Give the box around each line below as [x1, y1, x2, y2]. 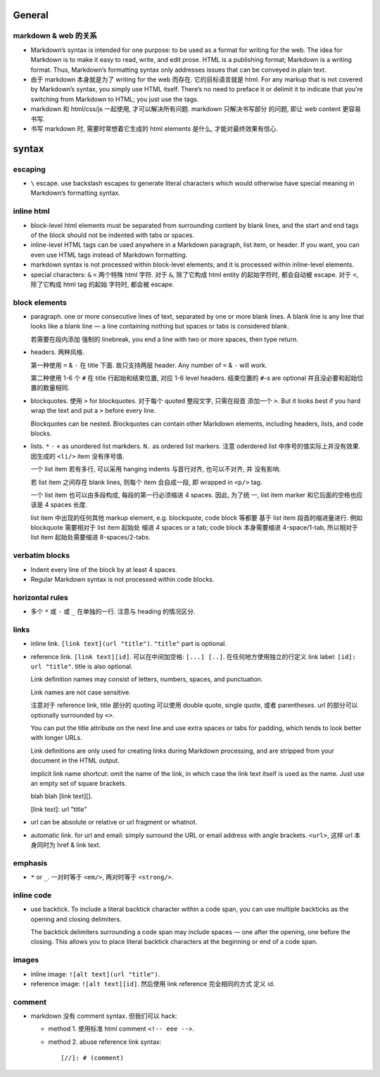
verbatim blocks [13, 551, 70, 561]
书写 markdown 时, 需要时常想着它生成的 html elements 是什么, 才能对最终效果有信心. [30, 124, 278, 133]
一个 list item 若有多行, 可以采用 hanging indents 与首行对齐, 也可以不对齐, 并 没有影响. [30, 465, 281, 473]
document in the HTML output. [30, 756, 120, 765]
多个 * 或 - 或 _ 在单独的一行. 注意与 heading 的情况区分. [30, 607, 196, 616]
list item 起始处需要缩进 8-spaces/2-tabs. [30, 533, 151, 542]
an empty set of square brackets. [30, 779, 127, 787]
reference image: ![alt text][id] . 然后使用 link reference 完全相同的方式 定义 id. [30, 979, 275, 988]
